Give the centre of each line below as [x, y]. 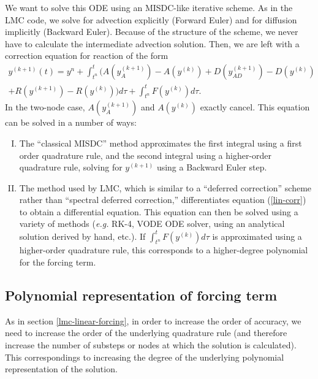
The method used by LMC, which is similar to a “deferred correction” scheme [165, 187]
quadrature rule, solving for [71, 167]
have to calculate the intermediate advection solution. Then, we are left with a [152, 43]
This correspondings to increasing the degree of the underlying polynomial [145, 357]
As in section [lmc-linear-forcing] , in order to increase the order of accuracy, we [153, 320]
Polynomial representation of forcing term [141, 295]
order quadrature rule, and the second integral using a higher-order [146, 155]
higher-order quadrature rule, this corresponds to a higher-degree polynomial [164, 250]
